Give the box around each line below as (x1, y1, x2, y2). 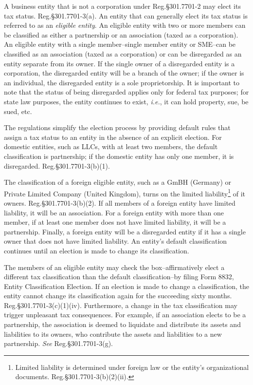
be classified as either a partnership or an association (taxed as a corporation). (4, 29, 238, 39)
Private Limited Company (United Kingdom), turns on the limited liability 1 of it (4, 187, 246, 198)
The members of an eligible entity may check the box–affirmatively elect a (4, 262, 225, 272)
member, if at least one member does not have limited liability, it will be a (4, 217, 226, 227)
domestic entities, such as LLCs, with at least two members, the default (4, 141, 218, 152)
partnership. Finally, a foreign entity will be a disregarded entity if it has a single (4, 226, 246, 236)
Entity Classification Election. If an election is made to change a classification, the (4, 281, 249, 291)
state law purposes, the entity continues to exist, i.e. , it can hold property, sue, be (4, 96, 249, 106)
